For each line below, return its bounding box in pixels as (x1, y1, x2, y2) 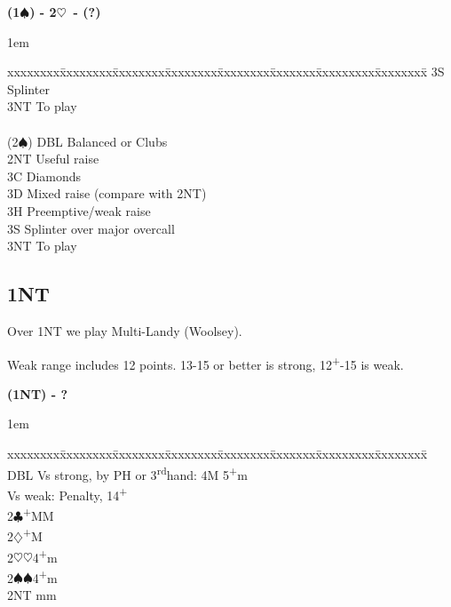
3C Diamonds (7, 166, 82, 185)
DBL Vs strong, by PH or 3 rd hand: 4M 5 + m (7, 462, 248, 483)
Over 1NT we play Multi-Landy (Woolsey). (7, 321, 242, 339)
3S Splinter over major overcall (7, 219, 175, 237)
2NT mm (7, 586, 57, 604)
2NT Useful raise (7, 149, 99, 168)
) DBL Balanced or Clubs (28, 132, 168, 150)
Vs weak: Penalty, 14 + (7, 483, 128, 504)
